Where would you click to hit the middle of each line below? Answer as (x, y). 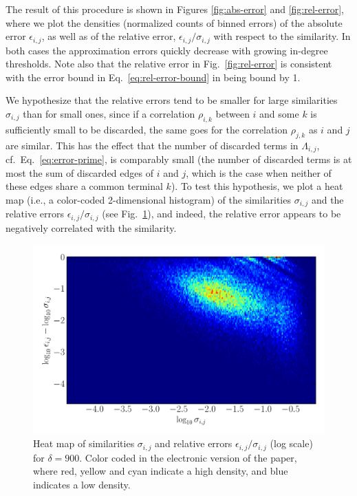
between (232, 114)
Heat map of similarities (84, 443)
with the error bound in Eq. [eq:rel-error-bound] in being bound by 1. (153, 77)
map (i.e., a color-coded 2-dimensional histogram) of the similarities (148, 199)
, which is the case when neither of (259, 172)
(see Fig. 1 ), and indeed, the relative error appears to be (221, 214)
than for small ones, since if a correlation (109, 114)
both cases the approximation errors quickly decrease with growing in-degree (167, 50)
